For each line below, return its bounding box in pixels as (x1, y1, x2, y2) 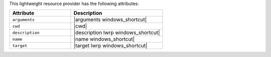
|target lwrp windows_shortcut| (73, 42, 148, 49)
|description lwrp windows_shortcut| (73, 29, 160, 36)
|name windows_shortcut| (73, 36, 135, 43)
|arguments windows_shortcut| (73, 16, 147, 23)
